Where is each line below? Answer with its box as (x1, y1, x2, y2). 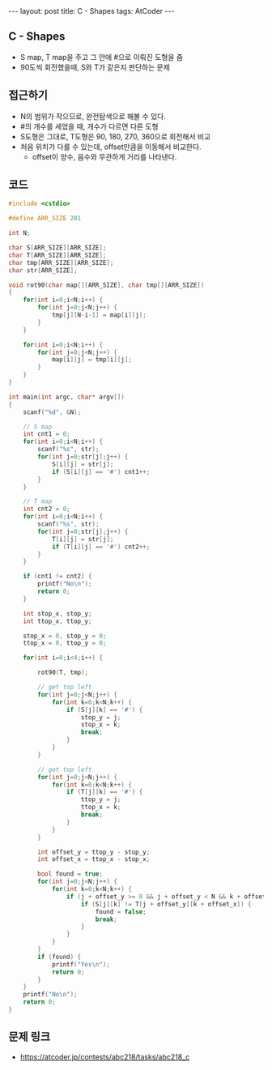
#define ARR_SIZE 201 (8, 215, 82, 223)
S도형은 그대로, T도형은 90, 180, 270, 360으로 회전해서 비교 (19, 131, 211, 141)
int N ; (8, 229, 31, 237)
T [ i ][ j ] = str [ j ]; (51, 535, 114, 544)
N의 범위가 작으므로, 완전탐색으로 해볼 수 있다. (19, 111, 166, 121)
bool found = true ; (37, 870, 104, 878)
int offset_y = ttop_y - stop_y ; (37, 848, 151, 856)
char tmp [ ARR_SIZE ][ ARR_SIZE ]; (8, 258, 114, 266)
